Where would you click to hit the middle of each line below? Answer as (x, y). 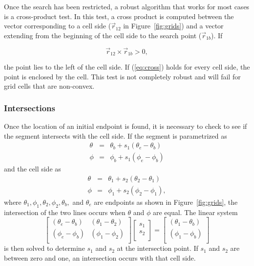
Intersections (30, 108)
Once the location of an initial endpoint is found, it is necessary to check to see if (126, 126)
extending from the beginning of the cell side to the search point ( (103, 35)
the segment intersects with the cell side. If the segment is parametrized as (116, 135)
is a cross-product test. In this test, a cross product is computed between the (119, 16)
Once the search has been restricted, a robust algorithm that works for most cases (127, 6)
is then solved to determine (44, 248)
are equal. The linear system (195, 212)
